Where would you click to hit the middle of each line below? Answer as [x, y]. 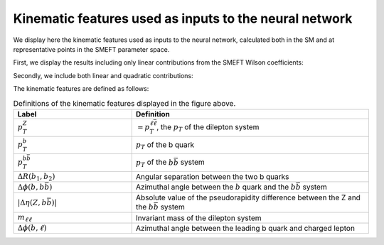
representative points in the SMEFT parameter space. [91, 49]
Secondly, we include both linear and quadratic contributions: [103, 75]
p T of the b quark [165, 145]
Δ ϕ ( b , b [31, 187]
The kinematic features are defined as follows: [81, 89]
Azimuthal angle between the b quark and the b [216, 187]
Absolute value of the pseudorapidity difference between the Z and [248, 197]
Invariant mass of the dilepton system [198, 218]
